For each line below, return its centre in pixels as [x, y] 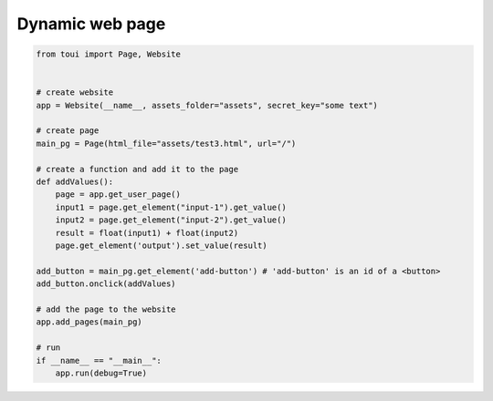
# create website [75, 93]
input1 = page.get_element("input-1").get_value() [171, 207]
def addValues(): [75, 182]
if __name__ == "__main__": [99, 360]
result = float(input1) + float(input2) [147, 233]
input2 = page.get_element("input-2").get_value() [171, 220]
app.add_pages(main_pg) [89, 322]
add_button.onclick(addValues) [106, 284]
